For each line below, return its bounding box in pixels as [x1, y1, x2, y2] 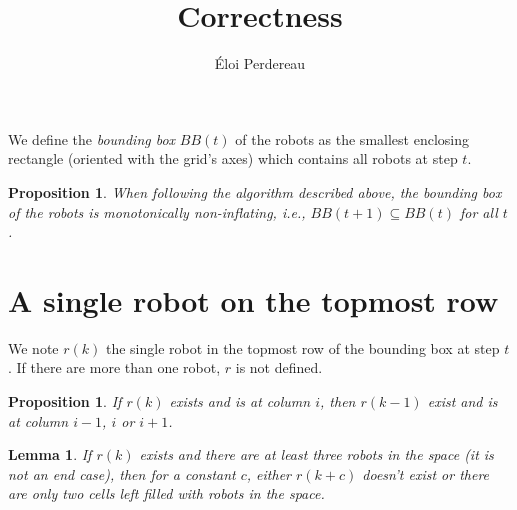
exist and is [427, 391, 498, 411]
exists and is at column [169, 391, 311, 411]
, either [246, 463, 292, 484]
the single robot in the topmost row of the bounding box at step [105, 337, 500, 358]
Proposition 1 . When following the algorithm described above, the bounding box [8, 181, 502, 202]
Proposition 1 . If [8, 391, 122, 411]
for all [459, 201, 498, 222]
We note [8, 337, 59, 358]
